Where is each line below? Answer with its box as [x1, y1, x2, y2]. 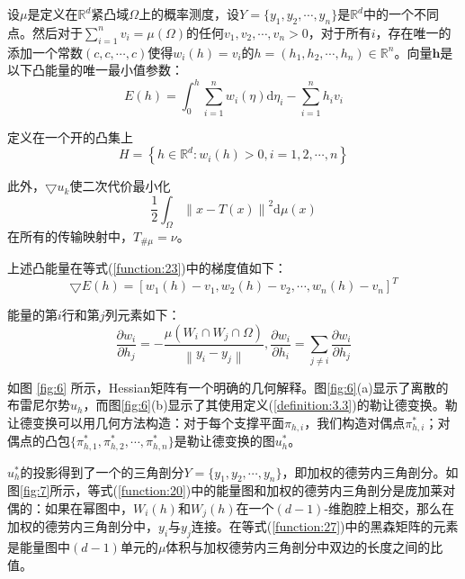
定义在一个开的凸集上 [7, 127, 133, 146]
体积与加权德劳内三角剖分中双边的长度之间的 [165, 538, 431, 556]
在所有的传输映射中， [7, 226, 133, 245]
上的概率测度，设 [139, 5, 240, 23]
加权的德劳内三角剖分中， [7, 517, 158, 536]
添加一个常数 [7, 42, 83, 61]
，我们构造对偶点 [304, 412, 406, 431]
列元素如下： [104, 305, 181, 324]
